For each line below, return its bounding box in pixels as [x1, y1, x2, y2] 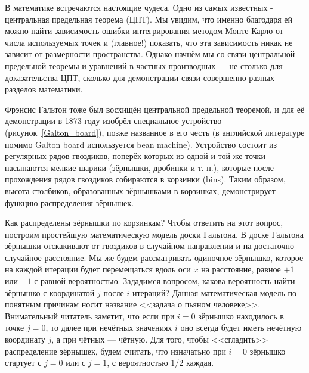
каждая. [186, 356, 214, 369]
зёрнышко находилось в [198, 309, 284, 322]
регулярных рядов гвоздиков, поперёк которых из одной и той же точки [5, 150, 265, 162]
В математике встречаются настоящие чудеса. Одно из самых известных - [5, 1, 273, 13]
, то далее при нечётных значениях [45, 321, 172, 334]
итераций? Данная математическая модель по [132, 286, 296, 299]
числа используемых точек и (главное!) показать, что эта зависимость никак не [5, 36, 293, 48]
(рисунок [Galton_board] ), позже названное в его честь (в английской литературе [5, 126, 305, 138]
